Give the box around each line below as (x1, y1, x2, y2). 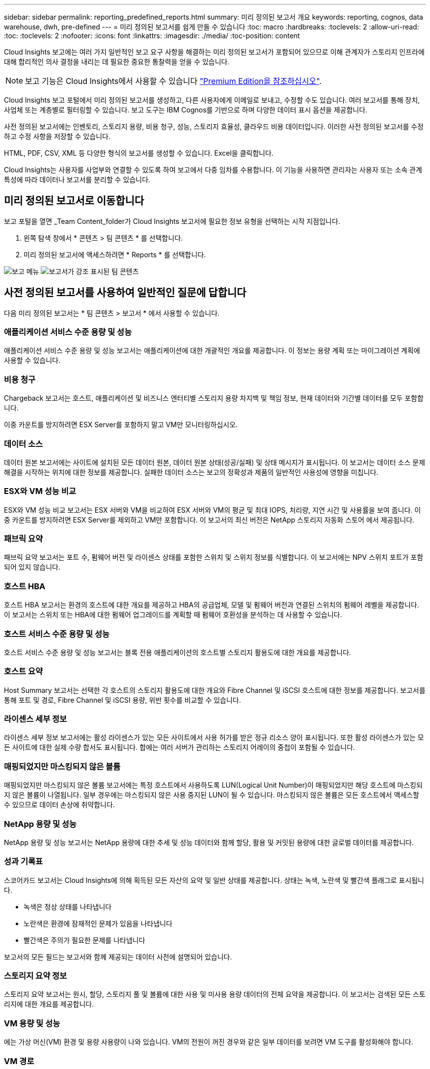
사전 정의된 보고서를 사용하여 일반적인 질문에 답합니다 (4, 286, 246, 299)
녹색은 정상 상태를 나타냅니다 (24, 902, 112, 911)
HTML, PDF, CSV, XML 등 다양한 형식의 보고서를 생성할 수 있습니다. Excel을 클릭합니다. (4, 149, 274, 157)
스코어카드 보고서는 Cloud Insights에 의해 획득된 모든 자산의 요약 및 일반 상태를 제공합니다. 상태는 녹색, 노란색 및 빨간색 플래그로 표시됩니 (4, 876, 424, 884)
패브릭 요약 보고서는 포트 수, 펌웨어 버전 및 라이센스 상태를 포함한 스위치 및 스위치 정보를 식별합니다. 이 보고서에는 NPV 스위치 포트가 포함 (4, 553, 424, 562)
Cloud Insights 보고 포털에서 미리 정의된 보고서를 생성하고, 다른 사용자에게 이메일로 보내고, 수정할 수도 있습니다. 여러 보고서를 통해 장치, (4, 96, 420, 104)
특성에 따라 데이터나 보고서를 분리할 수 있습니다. (4, 175, 151, 184)
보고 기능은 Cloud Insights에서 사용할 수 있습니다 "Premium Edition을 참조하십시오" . (25, 76, 322, 86)
